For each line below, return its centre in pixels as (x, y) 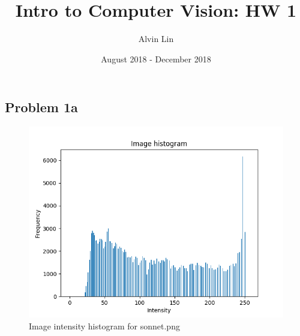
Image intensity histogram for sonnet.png (104, 325)
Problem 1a (41, 107)
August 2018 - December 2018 (156, 58)
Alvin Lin (156, 39)
